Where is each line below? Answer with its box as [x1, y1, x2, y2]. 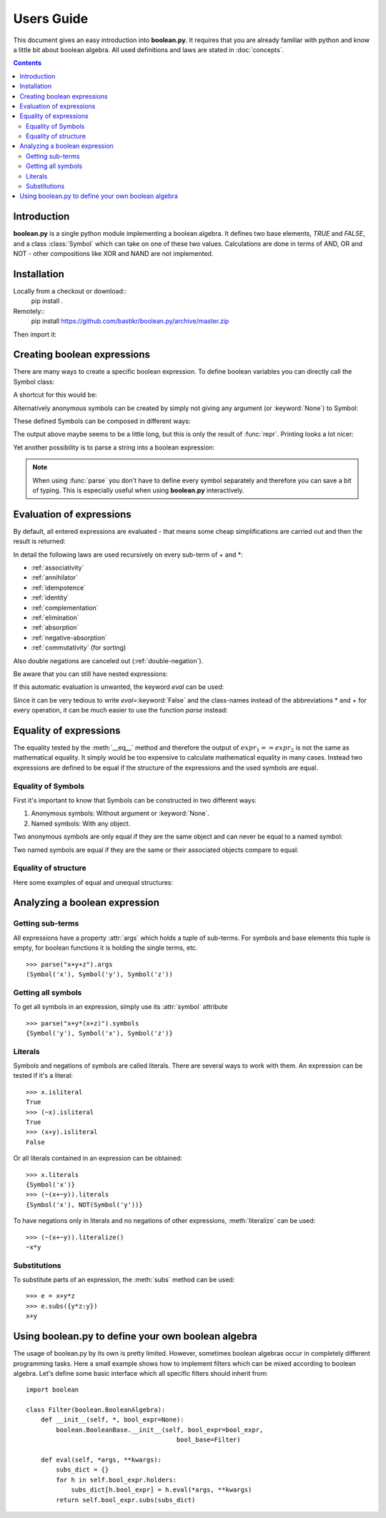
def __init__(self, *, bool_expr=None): [40, 1416, 185, 1424]
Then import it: [13, 329, 57, 339]
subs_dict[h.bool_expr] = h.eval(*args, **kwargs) [71, 1486, 252, 1494]
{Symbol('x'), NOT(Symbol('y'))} [26, 1201, 143, 1209]
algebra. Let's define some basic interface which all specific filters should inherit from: [13, 1369, 268, 1377]
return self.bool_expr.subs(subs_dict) [56, 1496, 196, 1504]
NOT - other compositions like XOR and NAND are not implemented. [13, 249, 214, 258]
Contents [13, 59, 42, 67]
